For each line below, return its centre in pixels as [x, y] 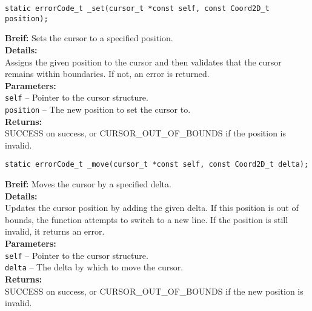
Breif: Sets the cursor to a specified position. [89, 38]
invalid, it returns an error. [55, 231]
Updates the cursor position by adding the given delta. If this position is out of [152, 208]
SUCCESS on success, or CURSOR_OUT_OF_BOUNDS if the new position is [154, 291]
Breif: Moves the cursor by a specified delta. [88, 184]
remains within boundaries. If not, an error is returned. [107, 74]
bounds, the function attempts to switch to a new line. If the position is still [147, 219]
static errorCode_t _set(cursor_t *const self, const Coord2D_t [137, 8]
